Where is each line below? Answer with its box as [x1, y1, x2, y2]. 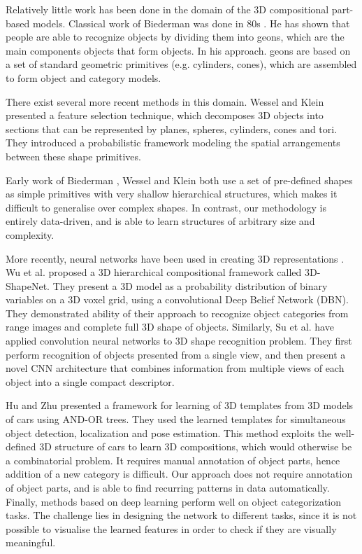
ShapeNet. [6, 278, 50, 293]
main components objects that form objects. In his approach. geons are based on [6, 43, 351, 57]
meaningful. [6, 535, 56, 550]
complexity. [6, 227, 55, 242]
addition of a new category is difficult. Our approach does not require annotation [6, 466, 353, 481]
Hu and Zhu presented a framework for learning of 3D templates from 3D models [6, 398, 354, 413]
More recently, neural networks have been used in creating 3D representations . [6, 251, 345, 265]
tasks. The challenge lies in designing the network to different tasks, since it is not [6, 508, 357, 522]
